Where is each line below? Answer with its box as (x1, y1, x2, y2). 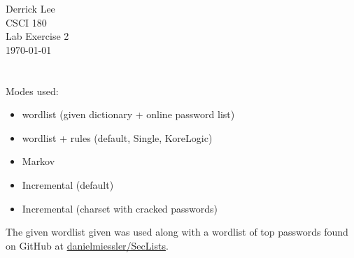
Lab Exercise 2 (6, 29, 69, 43)
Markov (22, 154, 55, 169)
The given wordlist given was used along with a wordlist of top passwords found (6, 224, 348, 239)
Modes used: (6, 83, 59, 98)
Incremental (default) (22, 177, 114, 192)
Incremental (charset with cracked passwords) (22, 201, 218, 215)
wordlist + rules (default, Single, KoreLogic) (22, 130, 213, 145)
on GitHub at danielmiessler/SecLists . (6, 238, 169, 252)
